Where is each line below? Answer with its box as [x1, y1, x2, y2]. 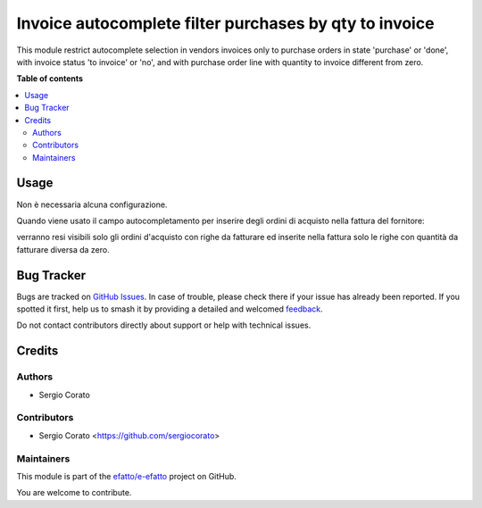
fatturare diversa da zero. [16, 244, 111, 254]
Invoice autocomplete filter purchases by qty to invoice [16, 13, 435, 33]
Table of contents [16, 73, 84, 84]
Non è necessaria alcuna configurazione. [16, 199, 168, 210]
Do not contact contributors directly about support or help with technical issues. [16, 320, 312, 330]
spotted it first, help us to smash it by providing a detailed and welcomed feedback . [16, 304, 323, 314]
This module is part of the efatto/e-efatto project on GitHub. [16, 471, 237, 481]
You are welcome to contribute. [16, 487, 132, 498]
